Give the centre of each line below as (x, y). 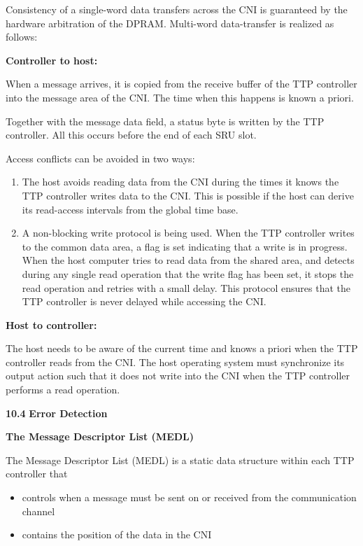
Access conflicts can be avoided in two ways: (100, 158)
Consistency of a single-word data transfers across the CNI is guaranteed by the (177, 9)
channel (38, 511)
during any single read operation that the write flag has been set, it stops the (188, 273)
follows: (22, 37)
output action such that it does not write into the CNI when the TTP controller (178, 376)
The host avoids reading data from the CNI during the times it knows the (180, 182)
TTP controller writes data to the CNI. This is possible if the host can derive (188, 195)
